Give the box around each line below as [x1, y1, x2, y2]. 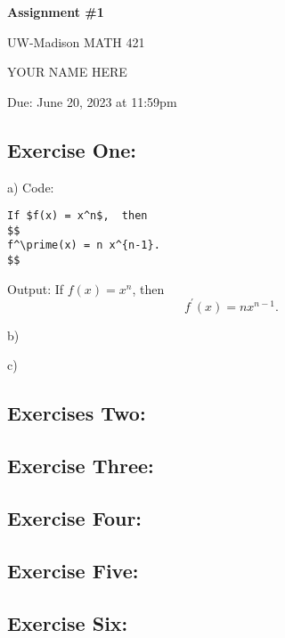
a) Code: [7, 177, 54, 196]
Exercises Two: [7, 399, 146, 427]
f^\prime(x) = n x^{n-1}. [7, 239, 160, 252]
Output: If [7, 279, 64, 298]
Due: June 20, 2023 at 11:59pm [7, 92, 177, 110]
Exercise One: [7, 135, 137, 163]
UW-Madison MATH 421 [7, 32, 145, 51]
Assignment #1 [7, 3, 104, 20]
